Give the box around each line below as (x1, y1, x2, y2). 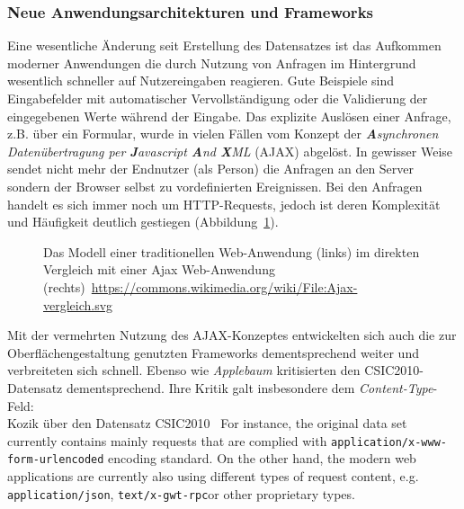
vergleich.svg (43, 295, 113, 314)
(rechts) (43, 277, 85, 296)
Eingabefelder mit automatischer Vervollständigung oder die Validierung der (7, 89, 428, 107)
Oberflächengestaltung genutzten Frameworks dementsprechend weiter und (7, 343, 419, 362)
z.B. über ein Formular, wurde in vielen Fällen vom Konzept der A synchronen (7, 124, 439, 143)
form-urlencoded (7, 453, 104, 467)
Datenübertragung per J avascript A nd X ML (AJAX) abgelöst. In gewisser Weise (7, 141, 453, 160)
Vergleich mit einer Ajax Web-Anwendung (43, 260, 275, 279)
